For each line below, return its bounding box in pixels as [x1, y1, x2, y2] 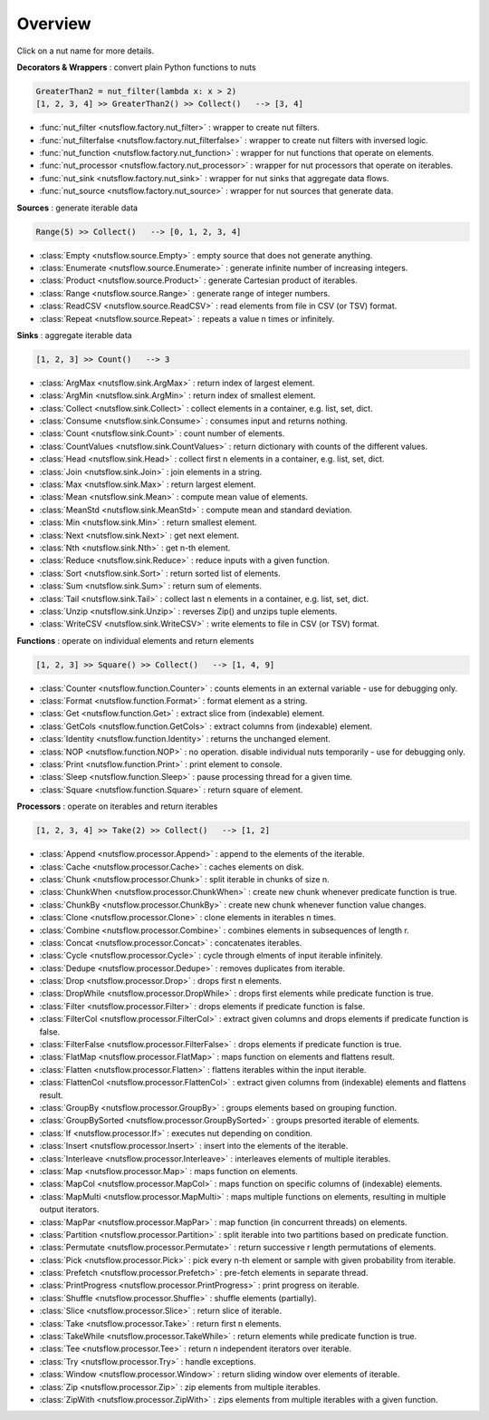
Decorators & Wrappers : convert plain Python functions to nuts [16, 62, 257, 73]
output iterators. [39, 1204, 100, 1215]
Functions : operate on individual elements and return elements [16, 635, 254, 646]
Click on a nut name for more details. [16, 45, 155, 56]
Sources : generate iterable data [16, 202, 139, 213]
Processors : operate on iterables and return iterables [16, 801, 218, 812]
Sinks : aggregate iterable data [16, 329, 132, 340]
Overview [16, 14, 91, 34]
